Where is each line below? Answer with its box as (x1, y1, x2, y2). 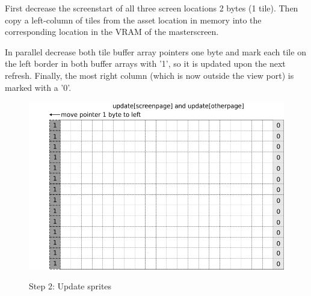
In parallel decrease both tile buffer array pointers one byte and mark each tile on (5, 45, 306, 58)
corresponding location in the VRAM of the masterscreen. (5, 25, 219, 38)
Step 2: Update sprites (29, 280, 112, 292)
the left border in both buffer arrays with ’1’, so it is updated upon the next (5, 57, 286, 70)
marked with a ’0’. (5, 81, 72, 93)
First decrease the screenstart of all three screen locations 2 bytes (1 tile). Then (5, 2, 298, 14)
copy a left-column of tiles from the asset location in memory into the (5, 13, 262, 26)
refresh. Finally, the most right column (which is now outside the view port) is (5, 69, 294, 81)
